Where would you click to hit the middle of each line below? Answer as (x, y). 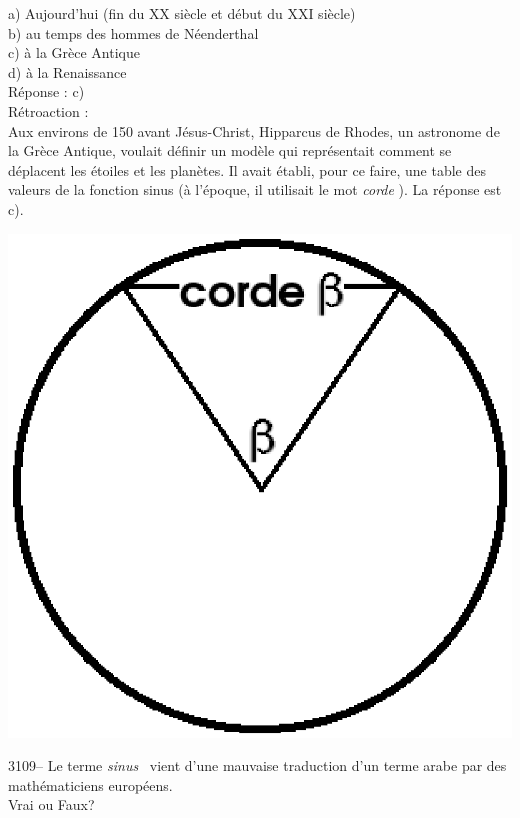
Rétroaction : (48, 110)
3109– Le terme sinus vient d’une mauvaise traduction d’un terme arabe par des (257, 765)
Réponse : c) (46, 91)
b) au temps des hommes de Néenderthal (133, 32)
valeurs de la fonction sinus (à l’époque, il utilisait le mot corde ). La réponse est (255, 189)
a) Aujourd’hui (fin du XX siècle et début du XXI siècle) (182, 13)
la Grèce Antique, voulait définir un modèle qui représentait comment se (230, 150)
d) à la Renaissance (67, 71)
